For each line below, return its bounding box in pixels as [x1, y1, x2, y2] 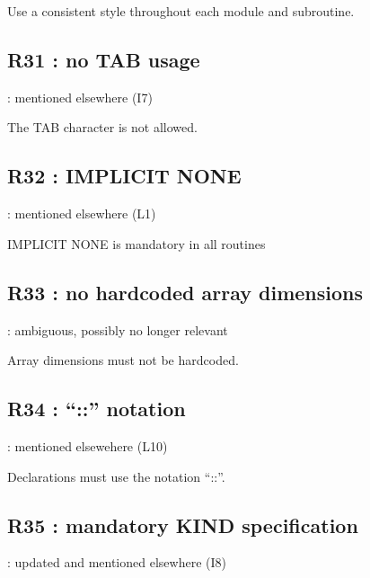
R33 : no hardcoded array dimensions [7, 278, 364, 306]
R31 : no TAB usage [7, 45, 200, 73]
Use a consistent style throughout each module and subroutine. [7, 2, 355, 20]
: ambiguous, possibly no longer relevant [7, 320, 228, 339]
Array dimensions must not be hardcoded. [7, 351, 239, 369]
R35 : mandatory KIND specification [7, 511, 358, 538]
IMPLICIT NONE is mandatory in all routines [7, 234, 266, 253]
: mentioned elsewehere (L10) [7, 436, 168, 455]
